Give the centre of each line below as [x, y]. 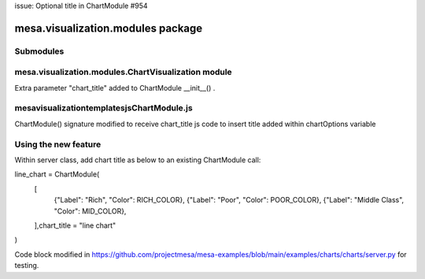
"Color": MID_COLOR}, [90, 211]
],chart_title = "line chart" [75, 225]
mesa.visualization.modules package [109, 28]
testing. [27, 266]
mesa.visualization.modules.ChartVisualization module [123, 73]
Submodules [39, 51]
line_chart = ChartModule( [57, 174]
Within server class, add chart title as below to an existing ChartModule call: [138, 160]
